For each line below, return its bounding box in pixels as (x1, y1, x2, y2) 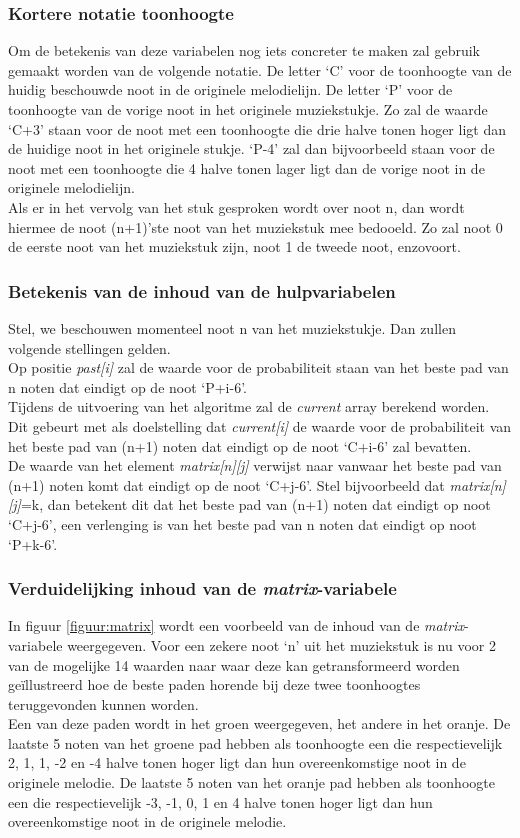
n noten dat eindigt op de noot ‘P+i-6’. (8, 376, 248, 397)
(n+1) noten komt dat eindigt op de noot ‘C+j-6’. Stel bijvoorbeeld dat (8, 474, 445, 495)
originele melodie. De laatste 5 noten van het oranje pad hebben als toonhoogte (8, 772, 495, 793)
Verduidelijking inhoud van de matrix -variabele (8, 576, 397, 601)
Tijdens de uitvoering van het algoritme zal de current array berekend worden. (8, 396, 490, 417)
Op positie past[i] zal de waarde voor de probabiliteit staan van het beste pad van (8, 357, 509, 378)
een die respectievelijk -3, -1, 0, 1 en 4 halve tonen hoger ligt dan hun (8, 791, 433, 812)
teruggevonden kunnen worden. (8, 693, 199, 714)
